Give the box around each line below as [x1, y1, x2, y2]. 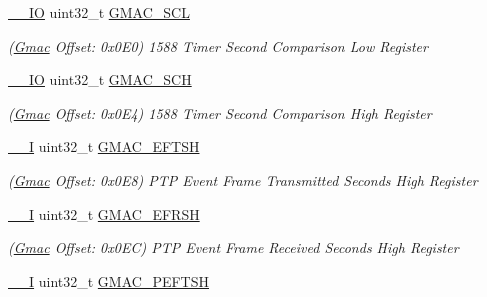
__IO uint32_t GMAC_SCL [8, 2, 190, 22]
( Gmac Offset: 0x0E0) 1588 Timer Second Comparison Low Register [8, 35, 428, 56]
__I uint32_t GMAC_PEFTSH [8, 270, 210, 291]
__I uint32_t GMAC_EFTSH [8, 136, 200, 157]
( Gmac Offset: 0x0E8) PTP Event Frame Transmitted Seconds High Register [8, 169, 478, 190]
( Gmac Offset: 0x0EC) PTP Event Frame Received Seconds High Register [8, 237, 459, 258]
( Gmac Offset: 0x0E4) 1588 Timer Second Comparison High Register [8, 102, 432, 123]
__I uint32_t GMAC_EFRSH [8, 203, 200, 224]
